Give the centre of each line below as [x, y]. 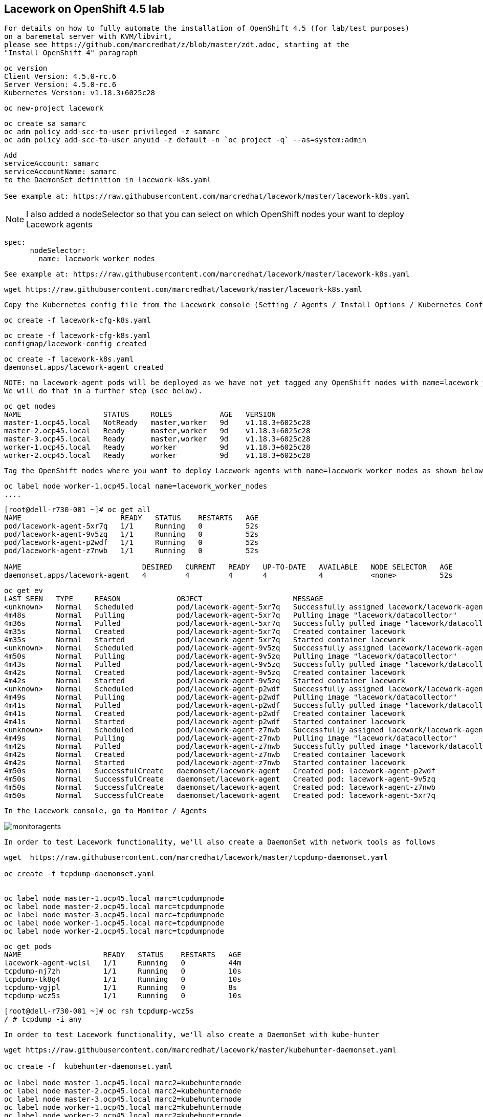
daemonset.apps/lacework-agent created [84, 367]
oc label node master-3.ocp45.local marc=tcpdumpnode [114, 915]
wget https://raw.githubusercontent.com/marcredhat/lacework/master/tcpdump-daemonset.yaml [196, 858]
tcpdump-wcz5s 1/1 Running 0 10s [123, 996]
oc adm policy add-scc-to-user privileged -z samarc [112, 132]
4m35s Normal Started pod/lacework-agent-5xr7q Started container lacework [205, 640]
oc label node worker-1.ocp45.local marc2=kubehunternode [123, 1108]
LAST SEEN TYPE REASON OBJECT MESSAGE [164, 599]
